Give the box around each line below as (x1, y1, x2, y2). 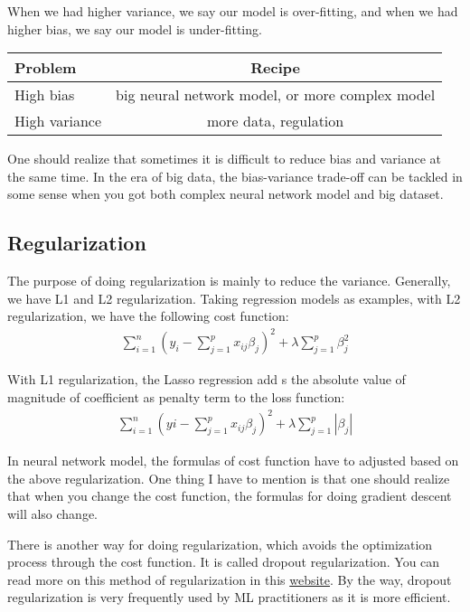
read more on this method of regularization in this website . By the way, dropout (7, 570, 452, 588)
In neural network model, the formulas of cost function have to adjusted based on (7, 451, 459, 470)
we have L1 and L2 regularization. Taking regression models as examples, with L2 (7, 288, 461, 307)
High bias (14, 84, 75, 106)
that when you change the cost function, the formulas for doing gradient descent (7, 486, 452, 505)
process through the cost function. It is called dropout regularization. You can (7, 552, 440, 571)
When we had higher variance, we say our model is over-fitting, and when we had (7, 2, 458, 20)
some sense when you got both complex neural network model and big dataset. (7, 184, 444, 203)
